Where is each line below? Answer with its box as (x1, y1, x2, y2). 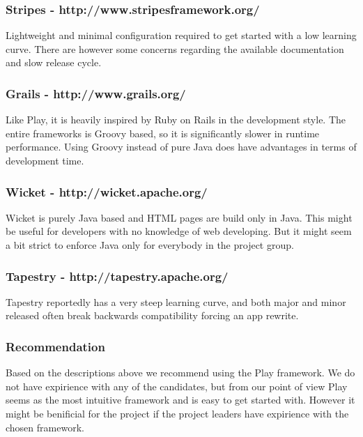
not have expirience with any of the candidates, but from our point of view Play (6, 378, 348, 393)
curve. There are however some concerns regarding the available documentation (6, 41, 344, 56)
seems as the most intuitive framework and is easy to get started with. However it (6, 392, 355, 407)
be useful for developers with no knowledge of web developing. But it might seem (6, 224, 352, 238)
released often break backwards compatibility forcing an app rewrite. (6, 308, 299, 323)
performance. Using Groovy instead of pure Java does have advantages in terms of (6, 139, 357, 154)
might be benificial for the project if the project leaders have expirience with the (6, 406, 349, 420)
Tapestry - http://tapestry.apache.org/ (6, 267, 229, 284)
